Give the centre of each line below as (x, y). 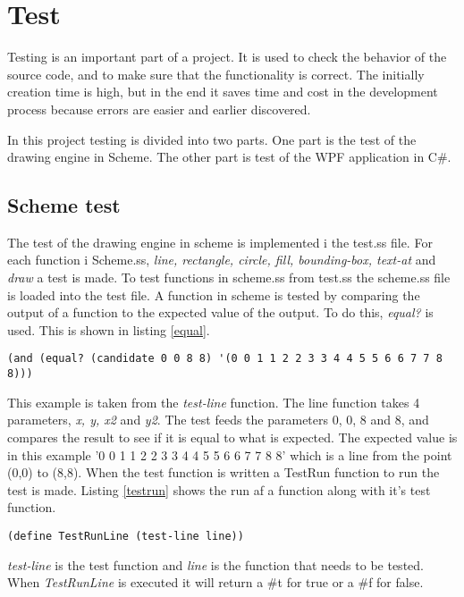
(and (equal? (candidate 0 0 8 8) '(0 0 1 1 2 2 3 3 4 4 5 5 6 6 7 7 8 (225, 359)
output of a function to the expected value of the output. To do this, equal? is (220, 312)
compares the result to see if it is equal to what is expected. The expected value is (232, 437)
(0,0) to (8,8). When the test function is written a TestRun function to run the (224, 472)
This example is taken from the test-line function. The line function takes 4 (214, 402)
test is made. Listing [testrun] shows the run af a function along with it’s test (219, 489)
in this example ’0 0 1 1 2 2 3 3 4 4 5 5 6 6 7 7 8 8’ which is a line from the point (230, 454)
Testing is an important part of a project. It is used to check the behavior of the (227, 57)
